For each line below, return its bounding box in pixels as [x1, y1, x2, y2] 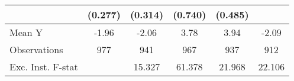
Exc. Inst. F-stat [9, 60, 78, 73]
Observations [9, 43, 63, 56]
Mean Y [9, 25, 43, 39]
